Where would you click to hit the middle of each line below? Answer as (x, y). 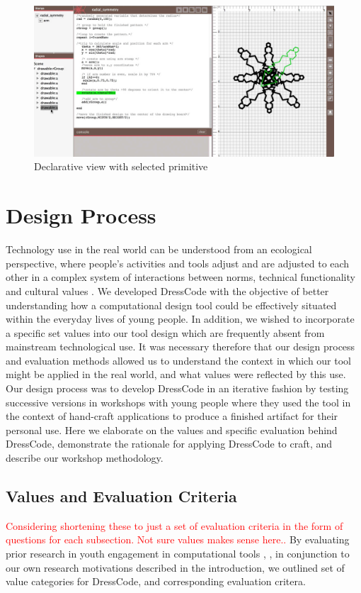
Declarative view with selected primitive (121, 166)
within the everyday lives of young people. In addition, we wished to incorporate (180, 319)
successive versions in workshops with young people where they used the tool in (178, 402)
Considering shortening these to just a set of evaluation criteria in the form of (174, 525)
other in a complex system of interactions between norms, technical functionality (180, 277)
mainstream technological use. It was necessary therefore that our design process (180, 347)
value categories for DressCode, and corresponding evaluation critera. (156, 581)
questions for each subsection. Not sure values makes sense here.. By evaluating (178, 539)
